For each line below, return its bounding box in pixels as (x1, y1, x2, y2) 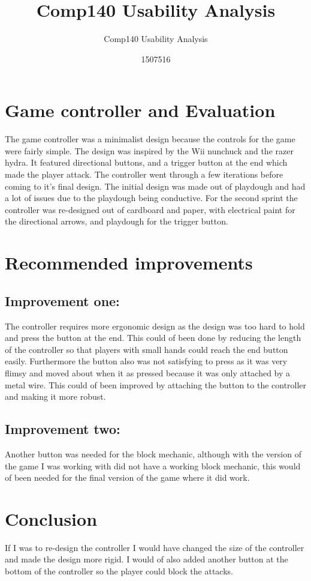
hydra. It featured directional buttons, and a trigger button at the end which (5, 156, 288, 169)
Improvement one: (5, 291, 120, 310)
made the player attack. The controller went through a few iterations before (5, 168, 283, 181)
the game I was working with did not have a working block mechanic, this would (5, 459, 301, 472)
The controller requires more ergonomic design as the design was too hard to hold (5, 319, 305, 332)
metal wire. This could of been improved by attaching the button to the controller (5, 378, 307, 391)
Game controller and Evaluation (5, 98, 276, 122)
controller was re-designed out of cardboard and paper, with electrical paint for (5, 203, 295, 215)
